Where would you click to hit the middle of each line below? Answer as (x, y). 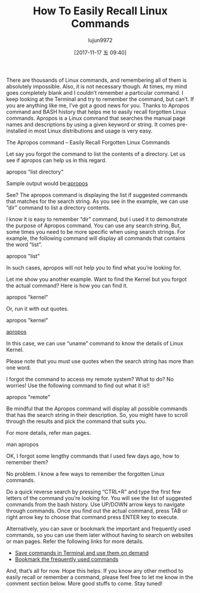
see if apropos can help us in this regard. (56, 160)
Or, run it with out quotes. (37, 308)
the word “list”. (24, 244)
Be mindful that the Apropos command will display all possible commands (97, 408)
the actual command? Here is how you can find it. (67, 285)
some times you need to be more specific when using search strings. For (96, 231)
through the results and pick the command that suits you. (76, 421)
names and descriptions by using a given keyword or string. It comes (91, 124)
